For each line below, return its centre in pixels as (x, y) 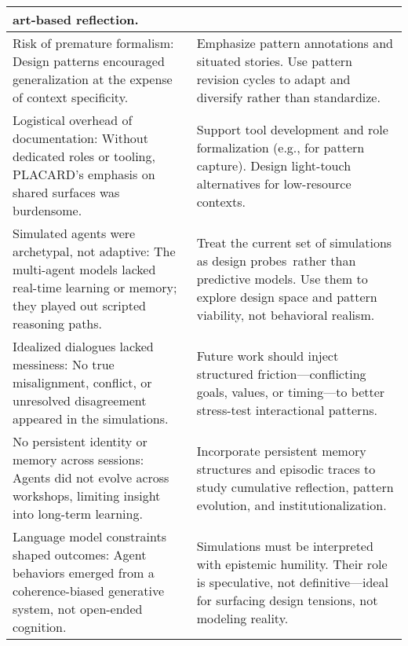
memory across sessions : (78, 459)
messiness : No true (64, 364)
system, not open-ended (78, 609)
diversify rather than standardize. (288, 97)
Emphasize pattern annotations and (295, 43)
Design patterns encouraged (89, 61)
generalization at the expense (93, 79)
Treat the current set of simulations (294, 242)
